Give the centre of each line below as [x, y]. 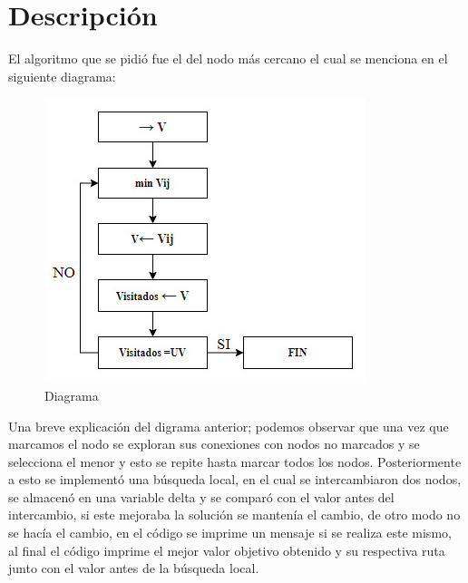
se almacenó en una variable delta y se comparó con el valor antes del [201, 496]
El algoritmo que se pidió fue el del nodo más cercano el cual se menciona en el [228, 58]
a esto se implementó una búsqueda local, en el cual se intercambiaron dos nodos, [235, 479]
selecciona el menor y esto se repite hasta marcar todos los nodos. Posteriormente [235, 461]
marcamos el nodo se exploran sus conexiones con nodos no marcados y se [214, 444]
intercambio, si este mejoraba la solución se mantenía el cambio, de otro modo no [234, 515]
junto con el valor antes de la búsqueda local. [134, 568]
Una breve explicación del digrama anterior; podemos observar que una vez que [229, 426]
